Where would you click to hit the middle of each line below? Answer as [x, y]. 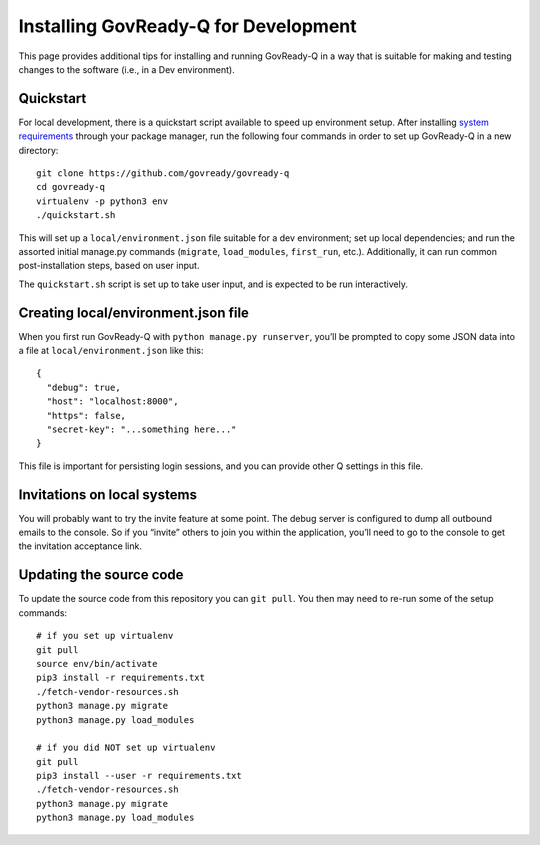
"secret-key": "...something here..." [141, 429]
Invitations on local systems [107, 494]
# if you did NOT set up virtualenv [126, 748]
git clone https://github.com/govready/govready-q [163, 173]
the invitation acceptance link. [80, 546]
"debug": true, [83, 387]
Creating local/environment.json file [134, 312]
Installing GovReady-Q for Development [187, 26]
